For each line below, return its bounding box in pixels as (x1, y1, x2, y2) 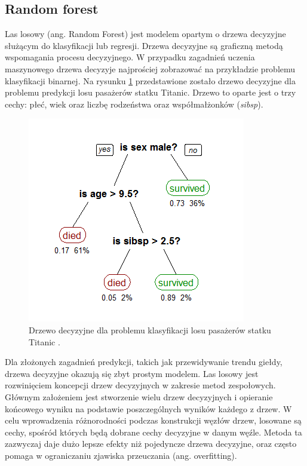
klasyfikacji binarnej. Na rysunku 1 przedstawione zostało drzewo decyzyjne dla (5, 74, 296, 87)
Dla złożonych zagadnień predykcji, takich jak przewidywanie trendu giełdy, (5, 355, 283, 368)
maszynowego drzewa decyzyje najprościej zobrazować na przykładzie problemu (5, 62, 296, 75)
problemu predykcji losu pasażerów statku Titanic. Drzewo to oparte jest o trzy (5, 86, 296, 99)
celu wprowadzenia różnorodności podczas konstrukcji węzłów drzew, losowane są (5, 414, 302, 427)
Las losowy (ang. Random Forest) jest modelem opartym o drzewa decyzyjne (5, 27, 286, 40)
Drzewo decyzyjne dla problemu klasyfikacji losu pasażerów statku (29, 323, 271, 336)
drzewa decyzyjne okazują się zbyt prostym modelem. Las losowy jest (5, 367, 259, 379)
